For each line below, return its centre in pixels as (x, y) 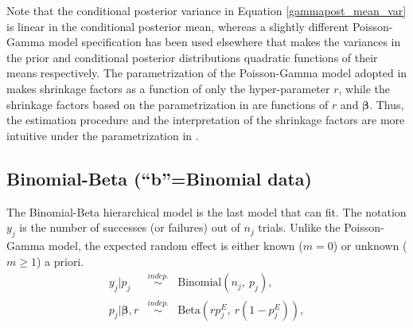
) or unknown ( (370, 245)
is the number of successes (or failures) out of (130, 227)
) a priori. (60, 261)
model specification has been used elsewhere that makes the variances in (224, 42)
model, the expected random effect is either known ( (175, 245)
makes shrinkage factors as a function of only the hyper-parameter (168, 88)
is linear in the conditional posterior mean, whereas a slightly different (178, 26)
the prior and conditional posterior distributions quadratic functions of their (192, 57)
